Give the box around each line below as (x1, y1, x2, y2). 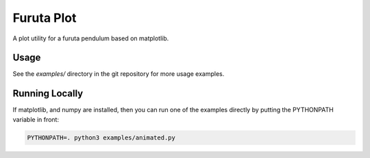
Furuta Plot (12, 10, 77, 25)
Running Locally (12, 88, 84, 99)
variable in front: (12, 115, 60, 123)
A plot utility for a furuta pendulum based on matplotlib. (12, 34, 169, 42)
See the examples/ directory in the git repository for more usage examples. (12, 70, 225, 78)
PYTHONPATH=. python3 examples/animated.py (27, 133, 176, 142)
